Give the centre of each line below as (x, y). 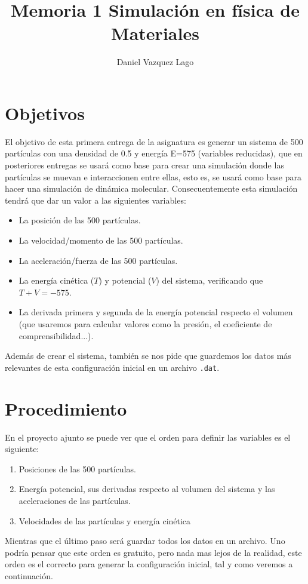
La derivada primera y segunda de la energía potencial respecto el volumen (156, 312)
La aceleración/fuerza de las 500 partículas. (98, 260)
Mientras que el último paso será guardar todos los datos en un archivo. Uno (145, 541)
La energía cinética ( (56, 280)
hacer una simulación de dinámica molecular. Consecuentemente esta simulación (151, 188)
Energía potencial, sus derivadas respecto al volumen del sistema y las (147, 489)
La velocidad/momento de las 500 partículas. (101, 240)
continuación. (29, 575)
